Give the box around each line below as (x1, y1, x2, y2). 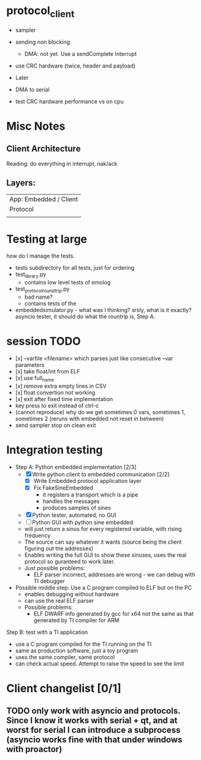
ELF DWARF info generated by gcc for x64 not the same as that (33, 609, 194, 617)
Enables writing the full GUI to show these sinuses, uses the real (24, 551, 187, 558)
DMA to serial (15, 85, 50, 93)
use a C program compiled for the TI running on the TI (15, 640, 152, 648)
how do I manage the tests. (6, 253, 75, 260)
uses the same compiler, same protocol (15, 653, 115, 660)
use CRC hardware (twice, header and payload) (15, 62, 136, 69)
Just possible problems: (24, 564, 85, 571)
